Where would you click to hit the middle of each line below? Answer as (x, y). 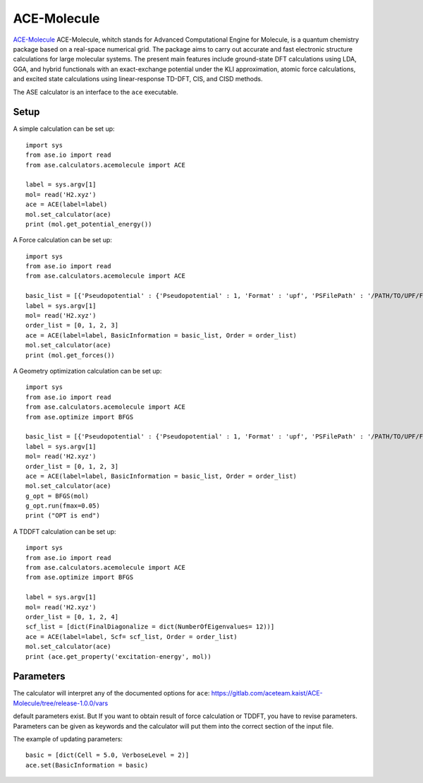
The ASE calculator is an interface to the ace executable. (96, 92)
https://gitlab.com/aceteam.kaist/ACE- (267, 693)
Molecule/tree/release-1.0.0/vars (61, 703)
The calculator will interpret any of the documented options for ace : (111, 693)
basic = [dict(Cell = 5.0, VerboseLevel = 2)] (108, 755)
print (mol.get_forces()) (70, 355)
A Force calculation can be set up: (63, 240)
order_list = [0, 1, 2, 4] (72, 617)
